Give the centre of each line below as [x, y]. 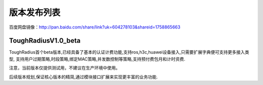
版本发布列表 [35, 13]
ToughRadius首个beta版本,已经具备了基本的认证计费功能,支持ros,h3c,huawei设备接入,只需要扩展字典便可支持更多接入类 [129, 52]
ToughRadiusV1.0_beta [45, 41]
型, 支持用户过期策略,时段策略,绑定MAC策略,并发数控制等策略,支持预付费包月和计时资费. [97, 59]
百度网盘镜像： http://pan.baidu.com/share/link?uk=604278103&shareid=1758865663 [95, 27]
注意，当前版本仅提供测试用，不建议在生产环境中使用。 [65, 68]
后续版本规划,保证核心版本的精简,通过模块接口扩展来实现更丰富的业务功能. [84, 77]
